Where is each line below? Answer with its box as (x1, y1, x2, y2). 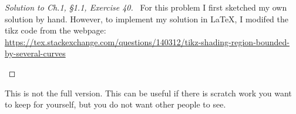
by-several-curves (5, 47, 66, 59)
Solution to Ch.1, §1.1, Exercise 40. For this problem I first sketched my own (5, 1, 287, 13)
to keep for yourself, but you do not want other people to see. (5, 98, 226, 110)
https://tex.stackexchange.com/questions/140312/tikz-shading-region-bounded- (5, 35, 290, 48)
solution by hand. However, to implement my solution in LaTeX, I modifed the (5, 12, 288, 25)
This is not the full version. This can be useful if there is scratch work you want (5, 86, 292, 99)
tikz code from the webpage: (5, 24, 106, 36)
